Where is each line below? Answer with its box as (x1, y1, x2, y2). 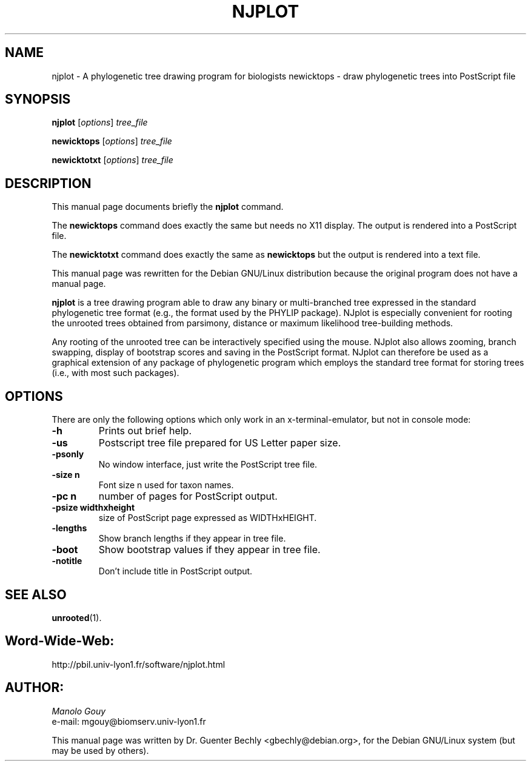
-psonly (52, 449, 84, 460)
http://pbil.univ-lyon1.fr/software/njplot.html (52, 659, 225, 670)
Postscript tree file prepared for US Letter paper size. (98, 437, 341, 449)
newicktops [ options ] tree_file (52, 136, 172, 147)
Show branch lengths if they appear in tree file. (98, 533, 286, 544)
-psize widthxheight (52, 502, 135, 513)
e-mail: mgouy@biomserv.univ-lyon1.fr (52, 716, 206, 727)
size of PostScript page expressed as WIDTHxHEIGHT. (98, 512, 317, 523)
